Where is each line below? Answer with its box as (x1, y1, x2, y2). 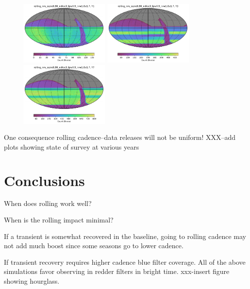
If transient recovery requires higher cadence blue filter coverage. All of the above (4, 256, 246, 267)
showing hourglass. (4, 276, 60, 286)
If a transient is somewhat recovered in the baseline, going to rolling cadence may (4, 231, 246, 241)
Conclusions (4, 170, 85, 190)
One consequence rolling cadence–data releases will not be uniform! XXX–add (4, 132, 236, 142)
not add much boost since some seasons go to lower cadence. (4, 240, 183, 251)
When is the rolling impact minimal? (4, 215, 114, 225)
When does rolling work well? (4, 198, 92, 208)
